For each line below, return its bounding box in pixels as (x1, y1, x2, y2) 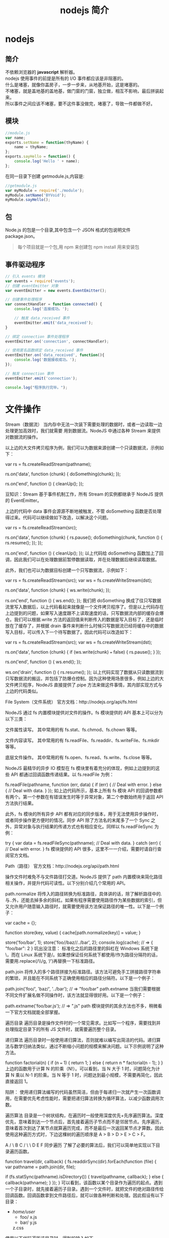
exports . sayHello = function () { (5, 154, 75, 159)
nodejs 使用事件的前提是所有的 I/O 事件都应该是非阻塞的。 (5, 75, 126, 81)
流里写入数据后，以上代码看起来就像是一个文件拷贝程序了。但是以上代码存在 (5, 604, 164, 610)
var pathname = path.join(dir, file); (5, 1164, 76, 1170)
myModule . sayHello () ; (5, 197, 51, 203)
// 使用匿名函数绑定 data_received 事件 (5, 348, 83, 353)
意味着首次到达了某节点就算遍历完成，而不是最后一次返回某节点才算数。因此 (5, 1125, 164, 1131)
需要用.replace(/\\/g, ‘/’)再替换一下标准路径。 (5, 958, 98, 964)
